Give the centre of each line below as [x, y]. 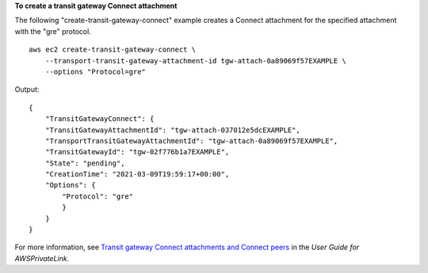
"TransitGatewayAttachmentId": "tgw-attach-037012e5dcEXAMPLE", [172, 130]
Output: [27, 89]
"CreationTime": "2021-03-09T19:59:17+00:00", [137, 174]
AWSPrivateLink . [42, 258]
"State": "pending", [85, 163]
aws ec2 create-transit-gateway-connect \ [113, 50]
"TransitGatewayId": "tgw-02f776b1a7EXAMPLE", [137, 152]
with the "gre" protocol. [53, 31]
